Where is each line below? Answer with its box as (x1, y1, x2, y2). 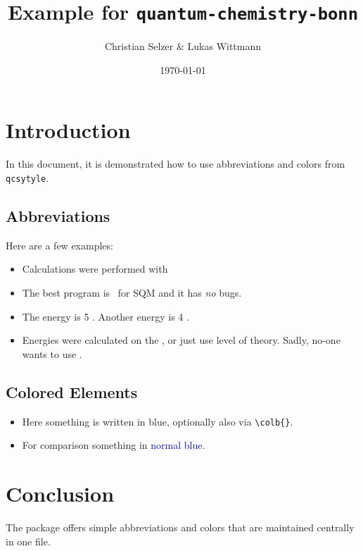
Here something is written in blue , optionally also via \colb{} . (22, 414, 293, 428)
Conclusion (6, 479, 115, 508)
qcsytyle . (6, 170, 49, 185)
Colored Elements (6, 380, 138, 402)
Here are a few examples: (6, 237, 113, 252)
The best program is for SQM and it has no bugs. (22, 285, 242, 300)
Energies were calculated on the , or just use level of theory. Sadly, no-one (22, 333, 340, 347)
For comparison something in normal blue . (22, 438, 205, 452)
